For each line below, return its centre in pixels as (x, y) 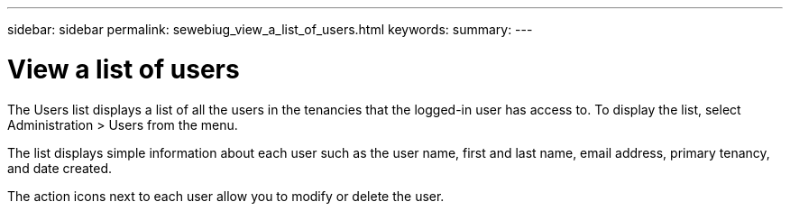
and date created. (60, 168)
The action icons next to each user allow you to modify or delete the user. (226, 196)
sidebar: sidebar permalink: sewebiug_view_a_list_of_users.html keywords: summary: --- (270, 29)
